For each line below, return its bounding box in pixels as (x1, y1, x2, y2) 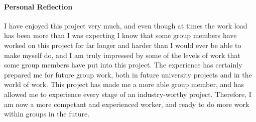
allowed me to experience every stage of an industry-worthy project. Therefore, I (4, 88, 251, 99)
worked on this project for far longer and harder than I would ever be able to (4, 39, 241, 50)
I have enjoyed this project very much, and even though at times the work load (4, 20, 247, 30)
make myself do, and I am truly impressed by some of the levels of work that (4, 49, 240, 60)
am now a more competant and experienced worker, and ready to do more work (4, 98, 249, 109)
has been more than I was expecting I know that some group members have (4, 30, 237, 40)
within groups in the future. (4, 108, 90, 119)
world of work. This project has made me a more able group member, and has (4, 79, 244, 89)
